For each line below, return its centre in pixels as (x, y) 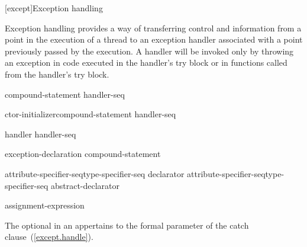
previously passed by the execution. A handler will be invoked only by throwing (149, 51)
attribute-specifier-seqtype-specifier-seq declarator (95, 173)
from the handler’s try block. (57, 74)
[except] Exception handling (54, 8)
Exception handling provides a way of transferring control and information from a (153, 28)
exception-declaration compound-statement (83, 154)
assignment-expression (45, 205)
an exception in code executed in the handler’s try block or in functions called (146, 62)
